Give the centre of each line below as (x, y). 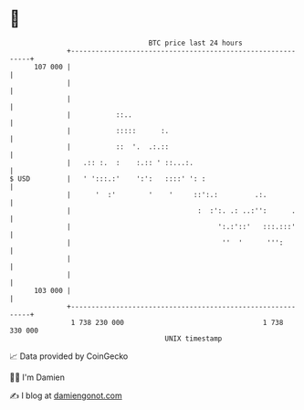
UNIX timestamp (194, 338)
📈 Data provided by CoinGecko (69, 356)
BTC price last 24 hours (196, 43)
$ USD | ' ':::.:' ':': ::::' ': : (108, 179)
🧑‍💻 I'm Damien (37, 377)
